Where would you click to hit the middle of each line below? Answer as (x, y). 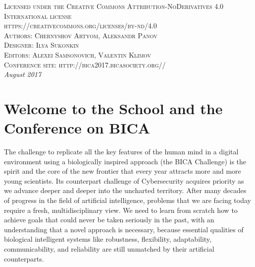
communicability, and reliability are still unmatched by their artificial (109, 249)
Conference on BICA (77, 128)
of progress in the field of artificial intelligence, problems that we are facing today (127, 200)
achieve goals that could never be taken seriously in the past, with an (109, 220)
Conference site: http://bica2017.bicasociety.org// (85, 64)
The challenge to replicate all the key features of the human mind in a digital (121, 152)
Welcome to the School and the (113, 108)
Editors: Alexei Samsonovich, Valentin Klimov (78, 54)
